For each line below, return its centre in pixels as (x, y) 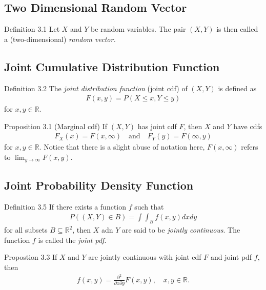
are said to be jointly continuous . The (181, 230)
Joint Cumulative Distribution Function (112, 66)
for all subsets (26, 230)
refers (250, 147)
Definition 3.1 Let (32, 29)
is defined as (237, 88)
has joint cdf (157, 126)
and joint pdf (231, 257)
